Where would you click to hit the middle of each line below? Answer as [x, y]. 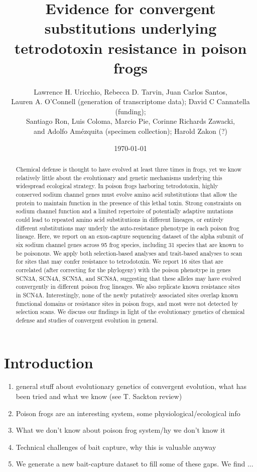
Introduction [49, 362]
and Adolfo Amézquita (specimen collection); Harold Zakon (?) [131, 131]
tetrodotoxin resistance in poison [131, 48]
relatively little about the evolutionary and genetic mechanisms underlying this [119, 177]
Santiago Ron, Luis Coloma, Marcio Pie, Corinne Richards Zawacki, [131, 121]
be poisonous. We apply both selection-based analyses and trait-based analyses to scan [129, 253]
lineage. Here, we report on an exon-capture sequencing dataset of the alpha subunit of [130, 236]
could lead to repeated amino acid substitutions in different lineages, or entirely [120, 219]
